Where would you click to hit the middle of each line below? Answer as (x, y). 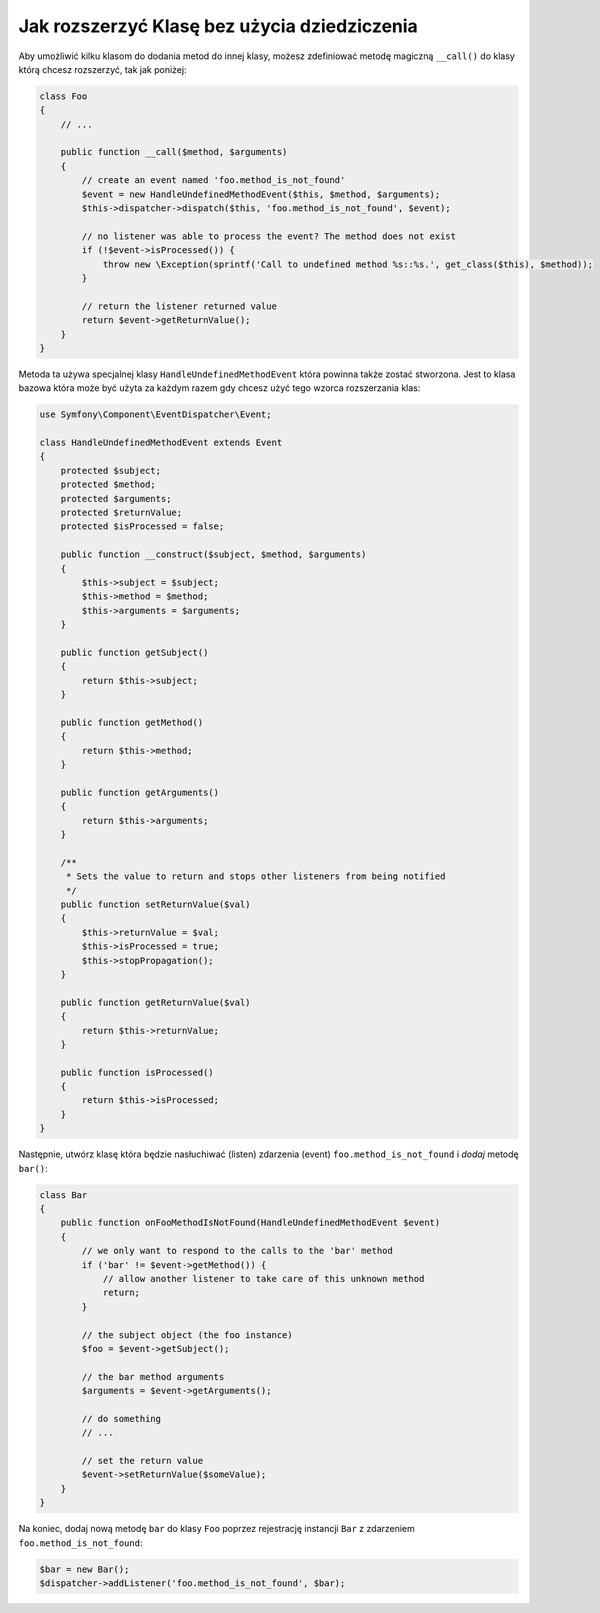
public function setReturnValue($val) (155, 904)
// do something (121, 1418)
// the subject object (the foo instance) (187, 1334)
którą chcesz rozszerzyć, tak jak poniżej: (102, 69)
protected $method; (108, 484)
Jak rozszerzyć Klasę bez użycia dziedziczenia (218, 26)
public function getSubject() (134, 652)
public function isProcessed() (137, 1072)
